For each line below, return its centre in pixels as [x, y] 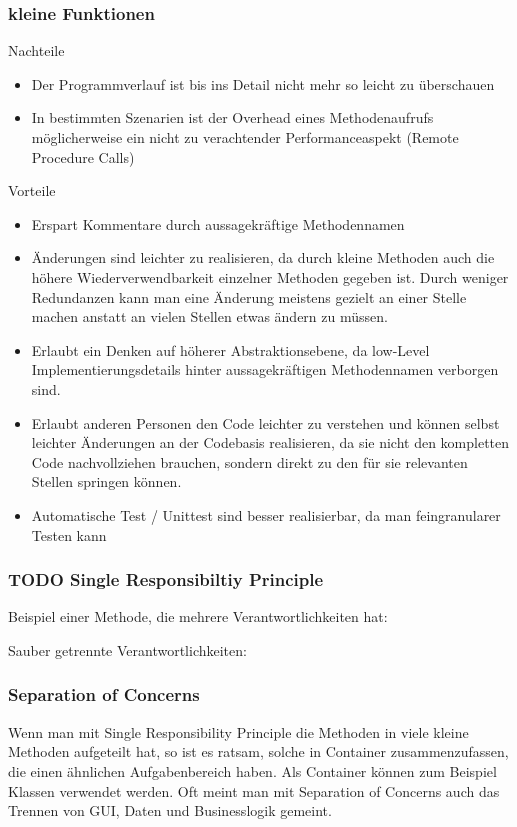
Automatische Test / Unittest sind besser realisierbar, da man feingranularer [266, 514]
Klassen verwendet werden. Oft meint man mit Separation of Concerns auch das [254, 790]
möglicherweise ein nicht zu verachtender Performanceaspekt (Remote [245, 137]
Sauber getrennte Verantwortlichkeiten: [127, 649]
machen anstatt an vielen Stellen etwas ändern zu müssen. [209, 316]
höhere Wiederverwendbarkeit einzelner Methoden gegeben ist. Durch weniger [270, 276]
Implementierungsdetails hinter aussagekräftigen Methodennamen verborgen [265, 369]
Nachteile [36, 50]
